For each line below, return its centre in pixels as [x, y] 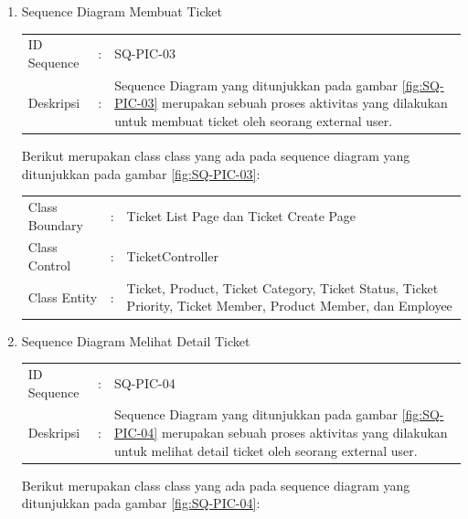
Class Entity [63, 297]
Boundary [55, 224]
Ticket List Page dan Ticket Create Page [241, 215]
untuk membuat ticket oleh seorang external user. [254, 120]
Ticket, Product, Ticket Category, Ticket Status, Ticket [282, 287]
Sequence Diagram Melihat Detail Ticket [136, 340]
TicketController [173, 256]
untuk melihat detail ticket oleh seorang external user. [266, 450]
